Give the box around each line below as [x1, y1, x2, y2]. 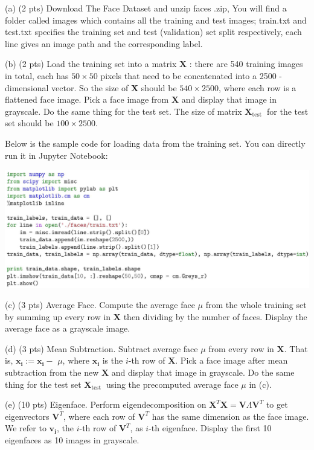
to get [266, 398, 288, 411]
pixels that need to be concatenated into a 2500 [100, 69, 277, 82]
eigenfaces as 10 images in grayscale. [5, 434, 139, 446]
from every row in [208, 342, 274, 355]
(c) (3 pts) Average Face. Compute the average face [5, 298, 195, 311]
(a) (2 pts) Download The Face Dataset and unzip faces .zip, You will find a [5, 2, 287, 14]
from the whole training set [205, 298, 307, 311]
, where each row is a [218, 81, 296, 94]
